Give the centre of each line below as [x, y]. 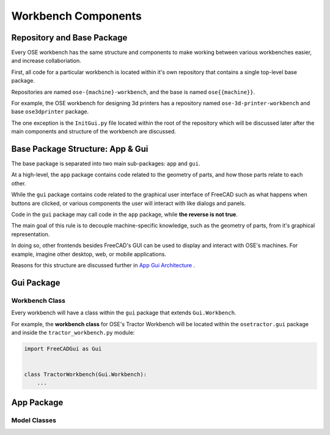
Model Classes [34, 420]
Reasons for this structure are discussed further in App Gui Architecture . [103, 265]
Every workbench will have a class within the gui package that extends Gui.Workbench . [124, 313]
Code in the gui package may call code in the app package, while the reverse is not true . [124, 215]
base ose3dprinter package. [50, 112]
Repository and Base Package [69, 38]
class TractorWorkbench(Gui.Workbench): [85, 374]
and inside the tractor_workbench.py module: [73, 332]
